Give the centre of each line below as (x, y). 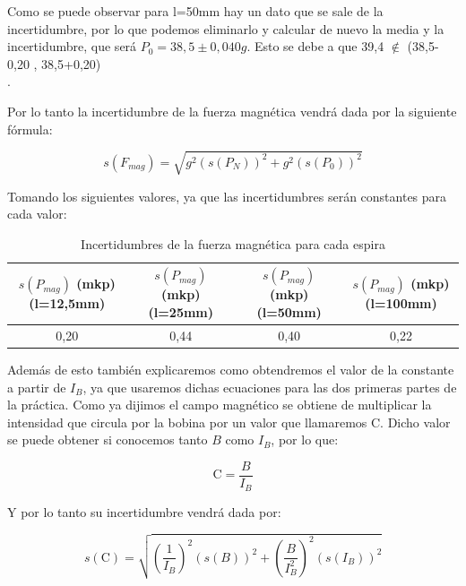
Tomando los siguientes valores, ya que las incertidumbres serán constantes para (227, 196)
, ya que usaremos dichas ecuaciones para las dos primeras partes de (270, 387)
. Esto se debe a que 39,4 (315, 46)
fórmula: (30, 129)
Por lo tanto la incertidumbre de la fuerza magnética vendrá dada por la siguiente (232, 111)
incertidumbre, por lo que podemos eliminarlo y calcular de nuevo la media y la (226, 28)
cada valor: (37, 214)
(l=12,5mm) (67, 303)
